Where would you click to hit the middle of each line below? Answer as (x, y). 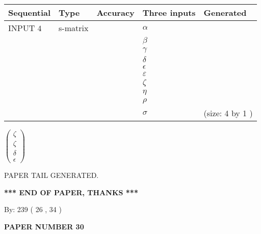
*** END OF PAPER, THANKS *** (71, 192)
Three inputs (169, 12)
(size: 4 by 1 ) (228, 113)
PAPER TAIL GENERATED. (51, 175)
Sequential (30, 12)
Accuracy (115, 12)
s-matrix (74, 28)
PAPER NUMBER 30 (44, 226)
